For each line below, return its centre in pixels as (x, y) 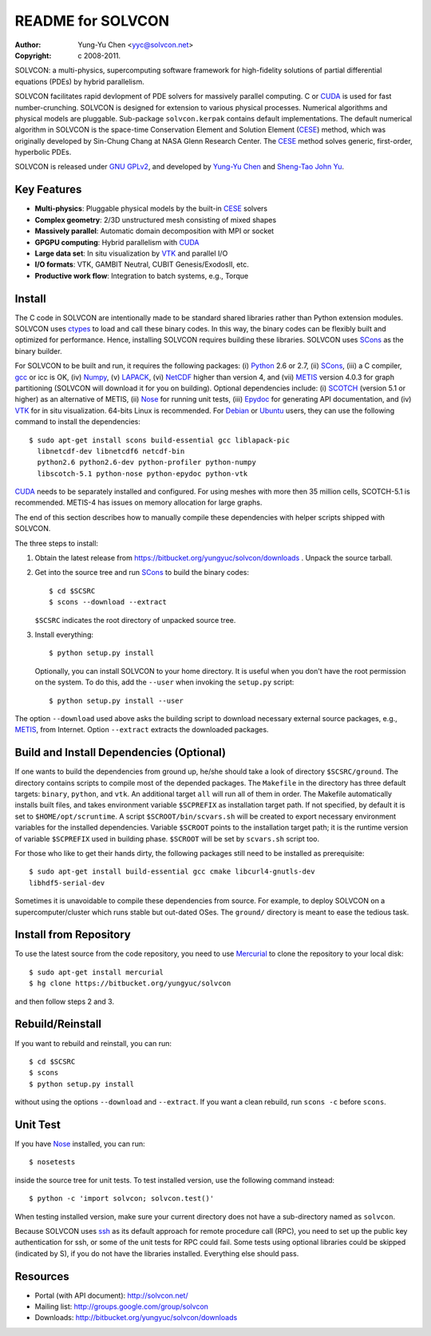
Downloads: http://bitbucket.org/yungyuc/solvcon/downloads (136, 1318)
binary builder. (39, 351)
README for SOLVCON (92, 21)
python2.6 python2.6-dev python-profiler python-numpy (147, 462)
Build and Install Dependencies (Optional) (121, 753)
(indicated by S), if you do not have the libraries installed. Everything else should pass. (157, 1253)
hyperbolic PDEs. (43, 153)
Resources (42, 1277)
